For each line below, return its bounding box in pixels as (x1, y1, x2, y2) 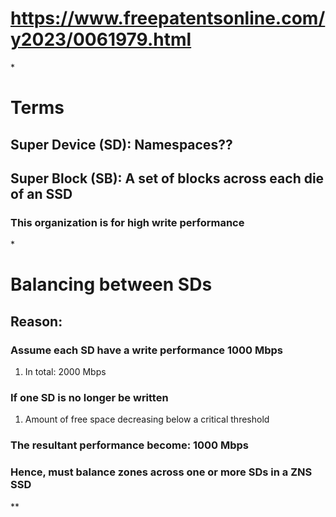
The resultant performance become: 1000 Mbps (10, 438, 250, 452)
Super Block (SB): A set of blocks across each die (10, 170, 325, 187)
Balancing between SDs (10, 273, 213, 296)
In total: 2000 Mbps (24, 366, 107, 378)
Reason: (10, 313, 63, 330)
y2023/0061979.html (10, 28, 192, 51)
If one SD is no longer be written (10, 391, 169, 404)
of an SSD (10, 185, 73, 202)
